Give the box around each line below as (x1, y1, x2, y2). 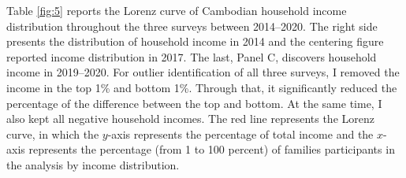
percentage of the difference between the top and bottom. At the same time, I (6, 95, 382, 111)
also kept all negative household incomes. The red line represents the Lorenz (6, 110, 374, 127)
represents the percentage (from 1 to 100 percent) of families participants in (28, 141, 395, 158)
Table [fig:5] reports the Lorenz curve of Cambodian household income (6, 2, 347, 18)
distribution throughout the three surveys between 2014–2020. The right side (6, 17, 378, 34)
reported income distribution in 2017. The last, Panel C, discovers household (6, 48, 377, 65)
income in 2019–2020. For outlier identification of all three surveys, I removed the (6, 64, 400, 80)
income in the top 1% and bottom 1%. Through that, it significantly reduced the (6, 79, 397, 95)
